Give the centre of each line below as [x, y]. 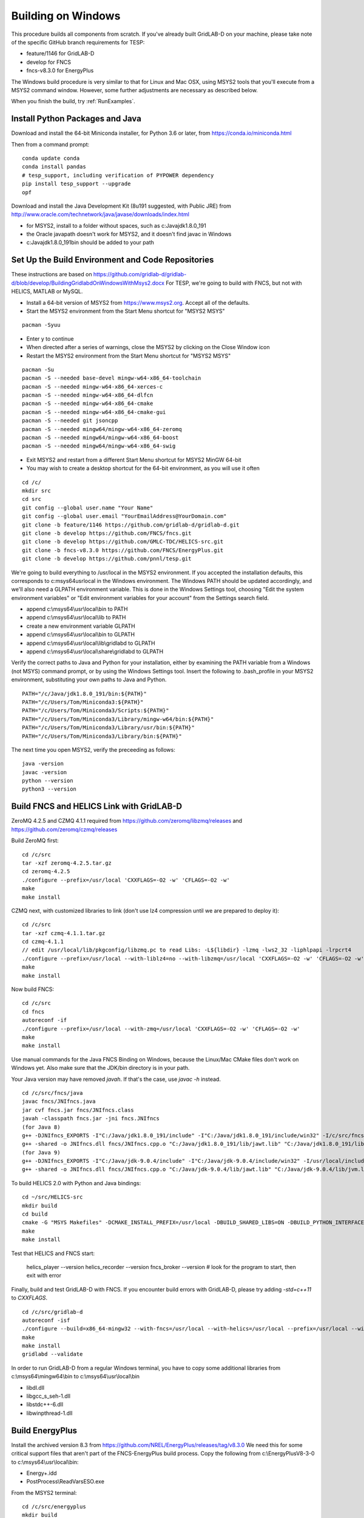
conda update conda [51, 158]
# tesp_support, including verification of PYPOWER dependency [118, 175]
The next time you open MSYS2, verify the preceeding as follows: [93, 749]
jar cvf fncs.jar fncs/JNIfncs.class [78, 1110]
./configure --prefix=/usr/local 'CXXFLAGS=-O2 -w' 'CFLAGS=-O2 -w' [126, 880]
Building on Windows [66, 16]
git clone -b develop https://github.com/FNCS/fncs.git [107, 533]
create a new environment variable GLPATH [81, 626]
